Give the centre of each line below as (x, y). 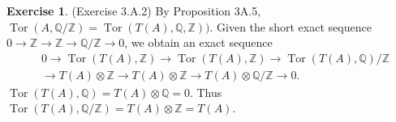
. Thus (206, 92)
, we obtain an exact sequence (198, 42)
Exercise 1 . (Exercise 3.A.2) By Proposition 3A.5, (134, 11)
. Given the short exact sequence (291, 26)
